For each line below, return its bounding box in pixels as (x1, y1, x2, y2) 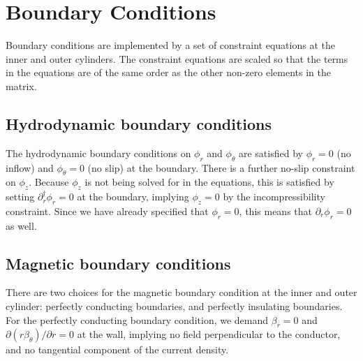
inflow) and (6, 160, 54, 175)
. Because (29, 175, 69, 189)
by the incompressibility (223, 189, 325, 204)
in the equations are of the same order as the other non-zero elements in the (6, 65, 331, 80)
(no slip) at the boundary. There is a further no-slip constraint (87, 160, 355, 175)
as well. (6, 218, 37, 233)
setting (6, 189, 35, 204)
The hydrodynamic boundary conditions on (6, 145, 191, 160)
